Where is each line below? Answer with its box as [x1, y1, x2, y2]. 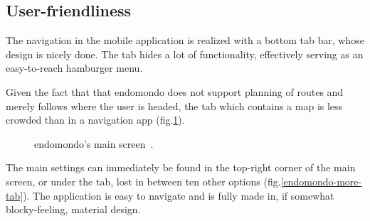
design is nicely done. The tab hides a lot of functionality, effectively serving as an [6, 46, 364, 61]
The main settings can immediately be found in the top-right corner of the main [6, 160, 356, 175]
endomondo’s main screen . [34, 136, 154, 151]
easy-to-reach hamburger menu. [6, 60, 143, 75]
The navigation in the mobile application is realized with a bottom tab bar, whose [6, 33, 364, 48]
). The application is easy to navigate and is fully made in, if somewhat [23, 188, 334, 203]
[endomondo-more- [280, 173, 362, 188]
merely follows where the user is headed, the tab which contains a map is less [6, 98, 343, 113]
